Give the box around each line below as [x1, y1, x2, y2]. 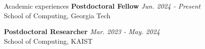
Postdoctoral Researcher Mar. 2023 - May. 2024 [4, 26, 160, 37]
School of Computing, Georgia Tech [4, 10, 111, 20]
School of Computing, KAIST [4, 36, 93, 46]
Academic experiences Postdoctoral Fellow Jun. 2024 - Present [4, 1, 201, 11]
